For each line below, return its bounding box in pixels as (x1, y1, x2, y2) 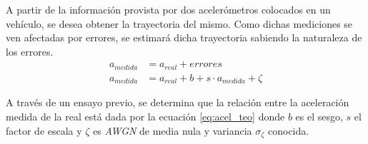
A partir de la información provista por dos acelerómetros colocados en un (6, 2, 331, 16)
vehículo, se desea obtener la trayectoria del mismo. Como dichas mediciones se (6, 16, 353, 31)
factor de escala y (6, 123, 82, 138)
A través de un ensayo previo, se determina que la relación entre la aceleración (6, 95, 349, 110)
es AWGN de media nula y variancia (93, 123, 252, 138)
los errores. (6, 43, 54, 58)
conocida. (267, 123, 309, 138)
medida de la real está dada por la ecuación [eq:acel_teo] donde (6, 108, 285, 123)
